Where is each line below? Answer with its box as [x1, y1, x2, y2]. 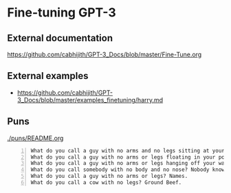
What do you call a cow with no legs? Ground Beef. [30, 179, 182, 186]
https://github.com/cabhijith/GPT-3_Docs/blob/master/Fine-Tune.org [7, 50, 202, 58]
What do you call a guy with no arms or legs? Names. [30, 173, 188, 180]
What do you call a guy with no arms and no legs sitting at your [30, 147, 225, 154]
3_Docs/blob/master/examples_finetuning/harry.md [16, 95, 164, 104]
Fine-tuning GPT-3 [7, 5, 117, 21]
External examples [7, 70, 89, 82]
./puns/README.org [7, 134, 64, 142]
